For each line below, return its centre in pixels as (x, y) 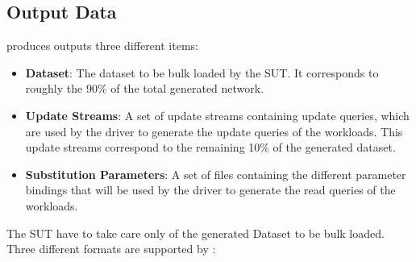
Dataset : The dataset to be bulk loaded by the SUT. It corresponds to (202, 72)
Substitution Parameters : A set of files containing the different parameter (216, 174)
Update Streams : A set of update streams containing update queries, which (217, 115)
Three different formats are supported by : (111, 249)
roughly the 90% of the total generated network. (145, 88)
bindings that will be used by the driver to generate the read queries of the (210, 190)
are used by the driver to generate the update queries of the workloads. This (214, 131)
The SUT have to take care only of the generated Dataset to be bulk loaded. (196, 233)
